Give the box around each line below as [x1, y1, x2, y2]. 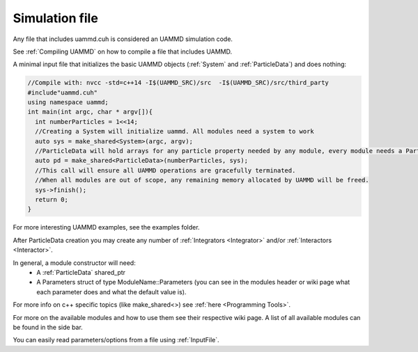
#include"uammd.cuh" [27, 88, 98, 97]
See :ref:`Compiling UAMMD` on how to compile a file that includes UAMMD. [13, 47, 233, 56]
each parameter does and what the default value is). [36, 287, 187, 296]
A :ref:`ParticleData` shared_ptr [36, 268, 125, 276]
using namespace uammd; [27, 98, 109, 106]
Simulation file [13, 10, 99, 26]
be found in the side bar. [13, 323, 83, 331]
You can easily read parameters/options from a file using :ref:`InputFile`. [13, 336, 219, 344]
